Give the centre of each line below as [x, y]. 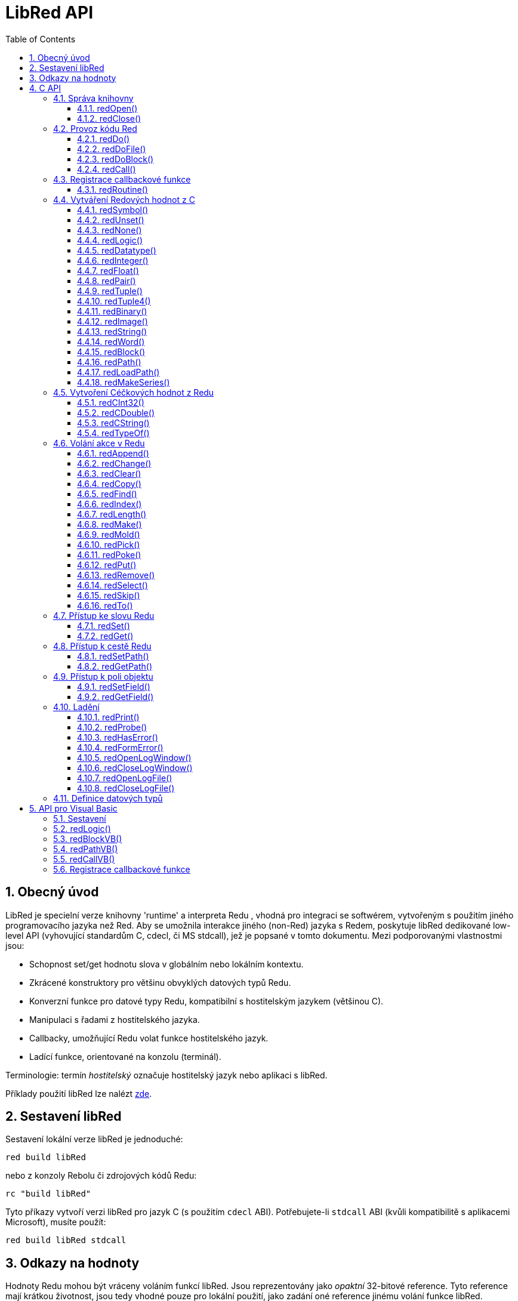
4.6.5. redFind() [107, 494]
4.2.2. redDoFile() [112, 149]
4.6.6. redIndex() [110, 504]
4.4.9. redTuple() [110, 291]
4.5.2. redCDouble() [116, 412]
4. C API [45, 88]
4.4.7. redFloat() [108, 270]
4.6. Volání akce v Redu [99, 443]
